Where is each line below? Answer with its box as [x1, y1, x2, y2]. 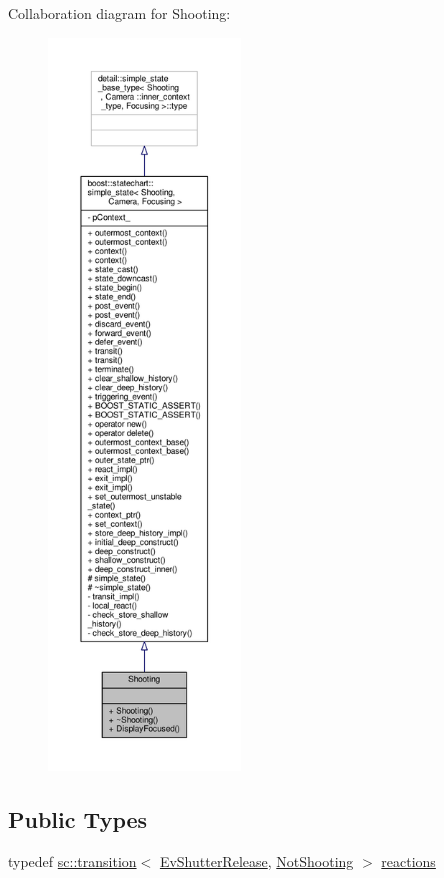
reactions [381, 850, 436, 871]
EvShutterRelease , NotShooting [159, 850, 354, 871]
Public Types [8, 803, 148, 834]
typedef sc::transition [8, 850, 137, 871]
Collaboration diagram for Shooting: [8, 3, 231, 23]
